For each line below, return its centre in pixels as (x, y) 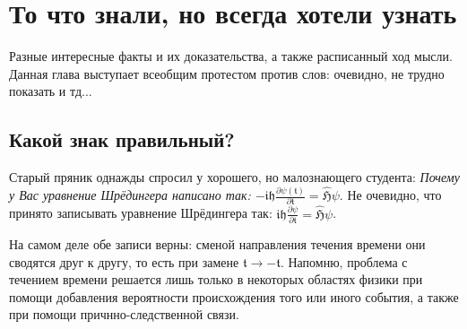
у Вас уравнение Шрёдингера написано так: (130, 195)
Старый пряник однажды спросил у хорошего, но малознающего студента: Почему (234, 177)
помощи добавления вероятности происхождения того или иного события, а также (234, 296)
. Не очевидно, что (390, 195)
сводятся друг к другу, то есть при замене (124, 261)
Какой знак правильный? (122, 139)
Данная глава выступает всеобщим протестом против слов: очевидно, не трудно (227, 73)
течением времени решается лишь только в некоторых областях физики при (216, 279)
